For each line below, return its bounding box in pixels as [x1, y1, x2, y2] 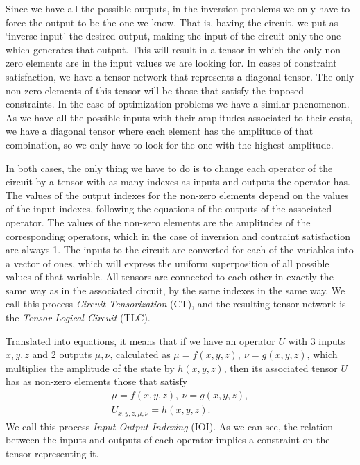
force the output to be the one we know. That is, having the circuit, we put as [6, 15, 338, 29]
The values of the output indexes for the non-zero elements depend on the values [6, 187, 349, 202]
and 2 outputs [32, 347, 92, 362]
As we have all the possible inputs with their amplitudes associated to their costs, [6, 110, 353, 124]
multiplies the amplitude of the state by [6, 360, 175, 375]
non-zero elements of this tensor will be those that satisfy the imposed [6, 83, 304, 97]
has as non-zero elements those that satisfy [6, 374, 188, 389]
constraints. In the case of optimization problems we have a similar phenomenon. [6, 96, 350, 111]
